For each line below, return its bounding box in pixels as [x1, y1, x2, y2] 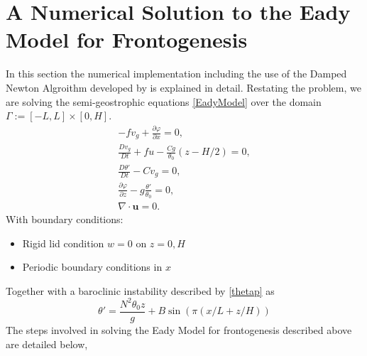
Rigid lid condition [22, 235, 104, 250]
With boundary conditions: [6, 212, 124, 227]
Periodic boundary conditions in [22, 259, 163, 274]
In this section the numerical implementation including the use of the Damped [6, 66, 347, 81]
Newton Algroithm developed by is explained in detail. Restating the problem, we [6, 80, 361, 95]
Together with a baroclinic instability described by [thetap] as [6, 283, 275, 298]
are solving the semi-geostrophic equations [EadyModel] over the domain [6, 94, 322, 109]
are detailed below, [6, 336, 88, 351]
